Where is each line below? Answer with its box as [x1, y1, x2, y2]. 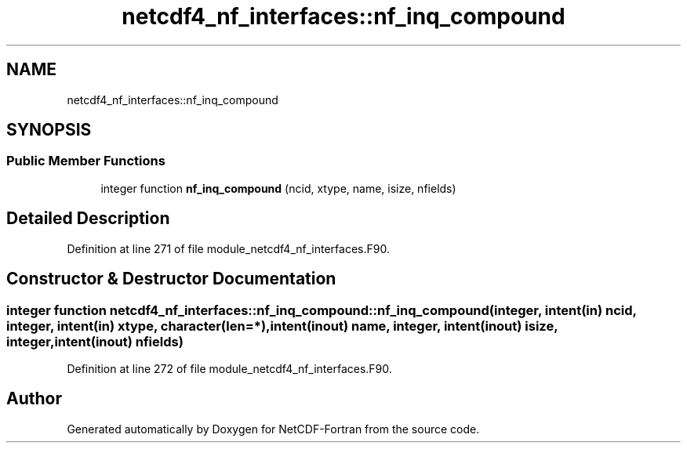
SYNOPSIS [6, 120, 92, 140]
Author [6, 389, 62, 409]
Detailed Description [6, 208, 170, 229]
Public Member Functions [6, 153, 165, 169]
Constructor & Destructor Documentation [6, 269, 336, 289]
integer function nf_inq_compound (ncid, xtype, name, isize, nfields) [100, 181, 456, 195]
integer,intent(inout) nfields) [6, 333, 184, 349]
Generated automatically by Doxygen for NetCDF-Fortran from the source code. [67, 422, 480, 436]
